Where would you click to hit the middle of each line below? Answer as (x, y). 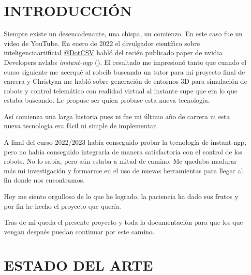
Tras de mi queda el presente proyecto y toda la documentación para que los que (124, 222)
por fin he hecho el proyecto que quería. (63, 206)
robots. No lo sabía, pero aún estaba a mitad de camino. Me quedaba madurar (120, 161)
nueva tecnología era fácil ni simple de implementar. (81, 126)
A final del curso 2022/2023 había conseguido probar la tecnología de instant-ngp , (125, 142)
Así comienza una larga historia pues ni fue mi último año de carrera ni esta (117, 116)
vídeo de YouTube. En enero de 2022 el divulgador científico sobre (102, 43)
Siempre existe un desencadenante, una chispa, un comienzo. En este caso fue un (123, 34)
